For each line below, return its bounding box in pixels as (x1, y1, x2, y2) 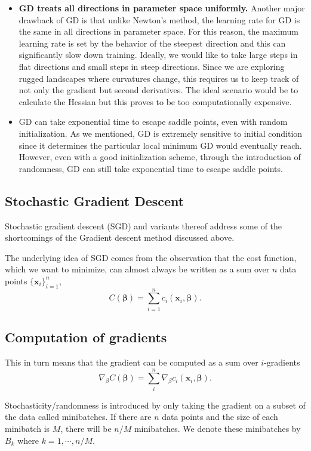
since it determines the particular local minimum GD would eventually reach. (19, 139, 302, 151)
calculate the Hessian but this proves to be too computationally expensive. (19, 95, 292, 108)
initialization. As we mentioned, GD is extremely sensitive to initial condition (19, 127, 303, 139)
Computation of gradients (5, 328, 167, 346)
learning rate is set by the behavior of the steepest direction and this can (19, 36, 286, 49)
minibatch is (5, 422, 50, 434)
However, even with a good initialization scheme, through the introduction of (19, 151, 301, 163)
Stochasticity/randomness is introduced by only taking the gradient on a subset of (5, 398, 306, 411)
